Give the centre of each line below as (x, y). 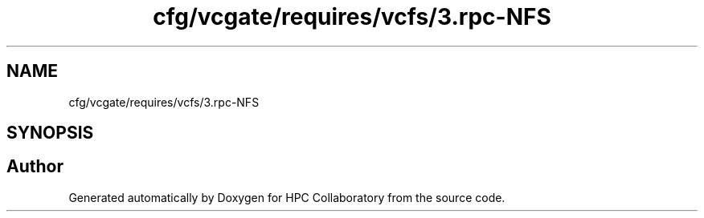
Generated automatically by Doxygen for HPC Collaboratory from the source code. (287, 197)
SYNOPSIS (50, 133)
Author (35, 167)
